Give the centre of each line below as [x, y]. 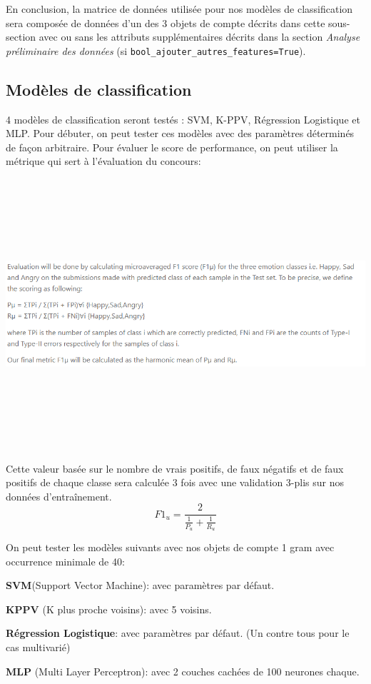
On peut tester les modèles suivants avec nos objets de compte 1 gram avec [170, 547]
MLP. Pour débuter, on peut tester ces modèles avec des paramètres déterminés [180, 133]
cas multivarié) [38, 647]
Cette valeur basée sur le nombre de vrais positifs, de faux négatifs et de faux [175, 468]
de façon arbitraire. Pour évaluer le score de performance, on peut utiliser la [172, 147]
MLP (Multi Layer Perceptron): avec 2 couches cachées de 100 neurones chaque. [183, 671]
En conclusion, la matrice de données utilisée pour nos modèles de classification [179, 9]
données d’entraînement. [59, 496]
